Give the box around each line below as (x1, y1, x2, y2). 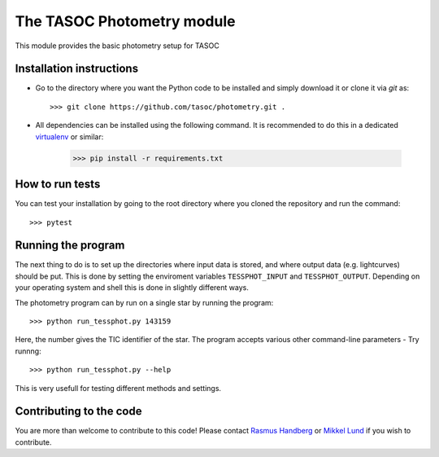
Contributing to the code (15, 404, 142, 419)
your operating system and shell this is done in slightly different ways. (15, 283, 250, 292)
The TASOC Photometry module (15, 12, 236, 30)
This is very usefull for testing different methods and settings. (15, 383, 222, 393)
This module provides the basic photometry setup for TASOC (15, 41, 219, 51)
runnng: (15, 346, 41, 356)
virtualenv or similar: (35, 131, 104, 142)
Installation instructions (15, 62, 138, 76)
